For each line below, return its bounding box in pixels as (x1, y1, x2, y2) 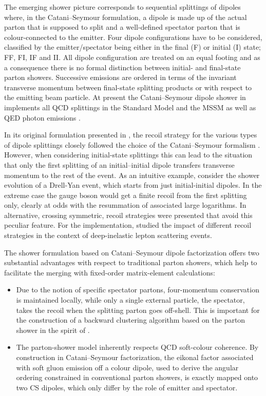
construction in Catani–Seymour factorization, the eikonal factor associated (16, 352, 254, 362)
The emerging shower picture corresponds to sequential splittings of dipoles (4, 2, 241, 12)
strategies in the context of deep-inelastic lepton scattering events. (4, 230, 212, 241)
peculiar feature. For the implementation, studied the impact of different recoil (4, 220, 252, 230)
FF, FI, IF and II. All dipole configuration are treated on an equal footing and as (4, 51, 260, 62)
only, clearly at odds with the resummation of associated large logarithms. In (4, 200, 246, 210)
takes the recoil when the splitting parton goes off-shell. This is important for (16, 304, 260, 315)
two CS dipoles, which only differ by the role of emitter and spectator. (16, 382, 238, 392)
